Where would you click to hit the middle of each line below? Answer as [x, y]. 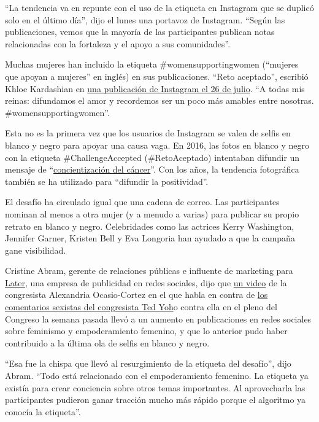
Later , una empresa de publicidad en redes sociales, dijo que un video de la [146, 282]
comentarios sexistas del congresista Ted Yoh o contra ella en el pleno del [141, 307]
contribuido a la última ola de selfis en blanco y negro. [107, 342]
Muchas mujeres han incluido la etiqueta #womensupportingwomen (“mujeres [152, 64]
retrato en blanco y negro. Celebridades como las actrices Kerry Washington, [150, 226]
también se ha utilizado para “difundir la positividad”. [107, 181]
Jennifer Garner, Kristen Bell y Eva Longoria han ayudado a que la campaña [150, 238]
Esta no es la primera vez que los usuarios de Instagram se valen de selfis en [148, 133]
